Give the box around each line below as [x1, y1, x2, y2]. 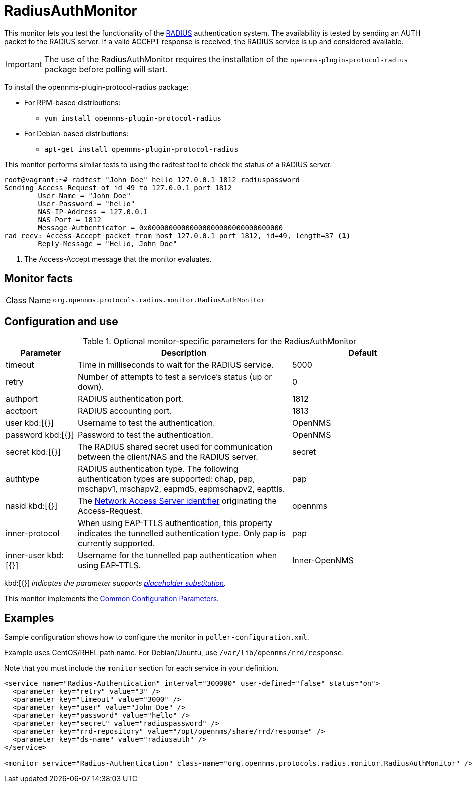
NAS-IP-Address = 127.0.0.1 [38, 207, 148, 216]
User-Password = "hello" [38, 199, 135, 208]
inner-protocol [6, 528, 60, 539]
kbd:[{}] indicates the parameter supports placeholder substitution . [4, 579, 226, 588]
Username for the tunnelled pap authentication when [77, 550, 277, 561]
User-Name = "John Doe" [38, 191, 131, 200]
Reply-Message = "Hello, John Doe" [38, 239, 177, 248]
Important [6, 59, 42, 69]
